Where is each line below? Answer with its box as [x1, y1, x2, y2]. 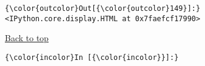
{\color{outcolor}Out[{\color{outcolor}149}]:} [5, 4, 201, 13]
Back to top [5, 31, 49, 44]
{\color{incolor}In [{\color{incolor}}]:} [5, 53, 179, 62]
